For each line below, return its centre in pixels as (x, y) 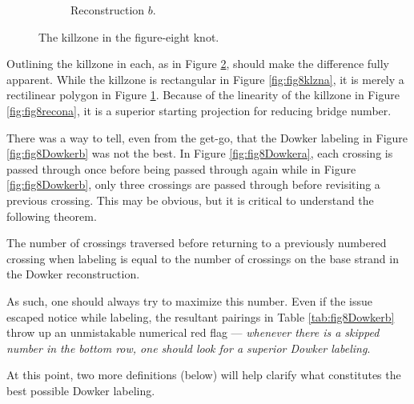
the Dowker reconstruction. (73, 274)
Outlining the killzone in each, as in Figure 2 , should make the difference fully (198, 64)
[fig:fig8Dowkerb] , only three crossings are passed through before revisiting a (193, 184)
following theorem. (52, 216)
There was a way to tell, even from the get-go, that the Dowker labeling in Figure (207, 137)
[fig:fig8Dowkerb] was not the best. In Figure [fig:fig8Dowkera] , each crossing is (200, 153)
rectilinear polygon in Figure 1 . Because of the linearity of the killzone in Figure (203, 95)
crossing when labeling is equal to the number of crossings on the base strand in (203, 258)
